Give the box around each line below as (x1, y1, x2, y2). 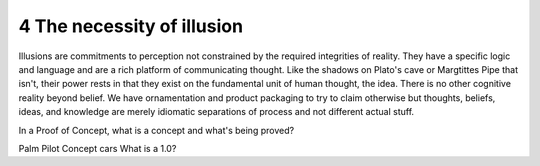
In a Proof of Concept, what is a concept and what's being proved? (18, 124, 295, 136)
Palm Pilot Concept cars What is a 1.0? (18, 142, 177, 154)
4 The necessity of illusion (18, 15, 244, 37)
